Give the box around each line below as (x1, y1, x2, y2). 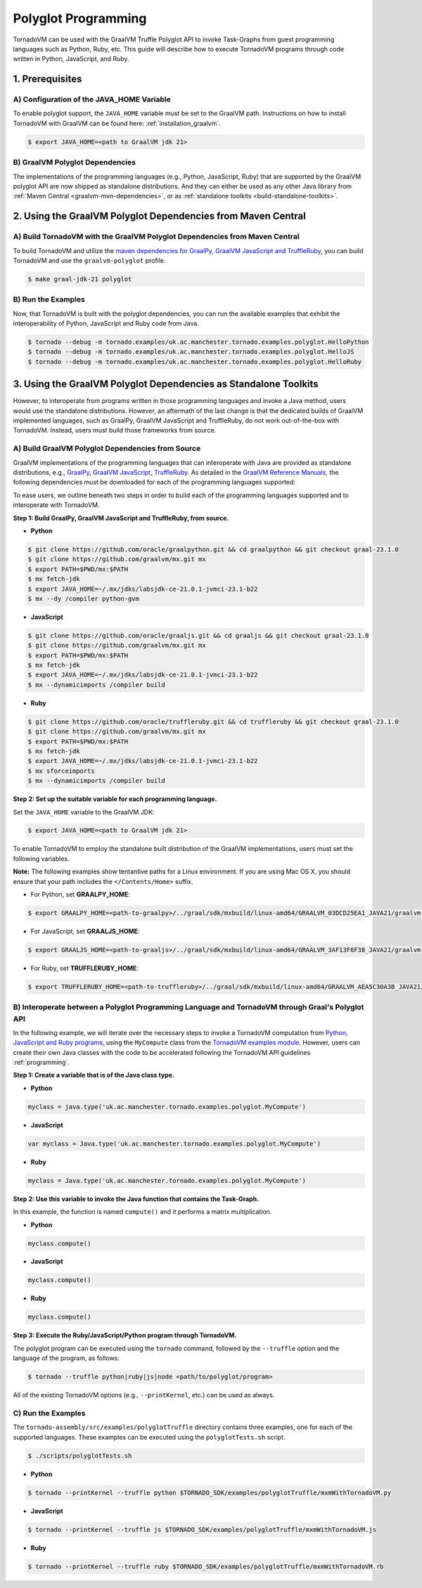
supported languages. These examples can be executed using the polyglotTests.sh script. (13, 1433, 286, 1441)
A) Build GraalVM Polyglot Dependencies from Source (13, 444, 201, 454)
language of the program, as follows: (13, 1354, 120, 1362)
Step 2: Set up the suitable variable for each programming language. (13, 795, 217, 803)
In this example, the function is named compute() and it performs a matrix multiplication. (13, 1208, 272, 1216)
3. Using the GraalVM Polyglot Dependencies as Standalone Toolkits (13, 378, 319, 390)
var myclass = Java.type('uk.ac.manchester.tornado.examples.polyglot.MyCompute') (27, 1139, 321, 1148)
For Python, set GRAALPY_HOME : (30, 890, 130, 899)
